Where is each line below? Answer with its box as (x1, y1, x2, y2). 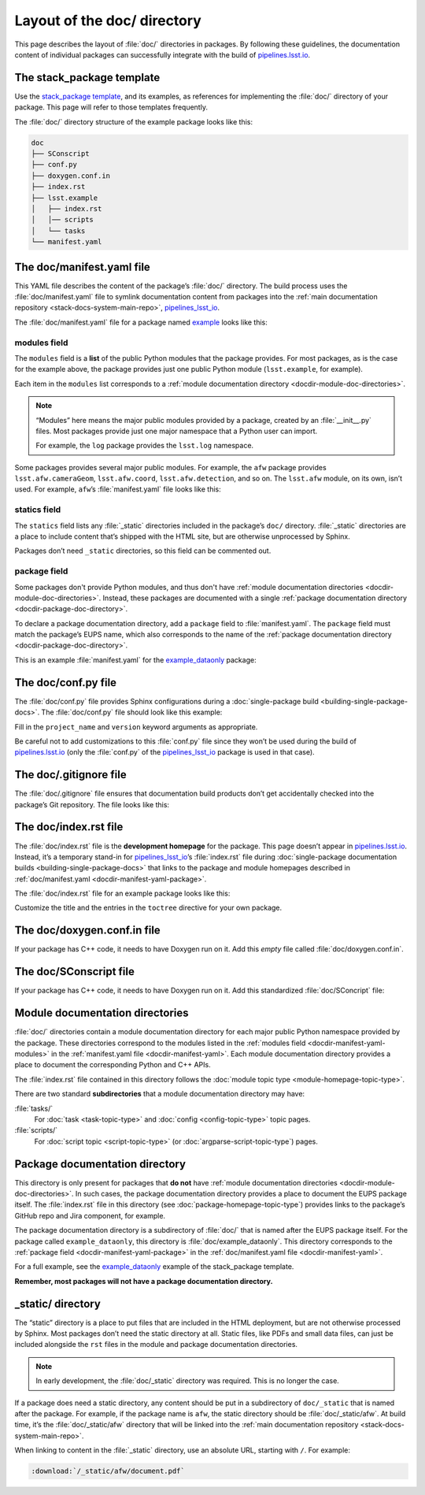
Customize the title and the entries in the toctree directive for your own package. (14, 903, 283, 913)
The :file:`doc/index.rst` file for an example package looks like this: (14, 888, 231, 898)
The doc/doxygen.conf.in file (14, 924, 161, 937)
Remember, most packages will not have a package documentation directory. (14, 1276, 273, 1285)
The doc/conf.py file (14, 676, 117, 689)
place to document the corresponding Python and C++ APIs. (14, 1060, 212, 1070)
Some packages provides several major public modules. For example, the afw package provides (14, 462, 327, 472)
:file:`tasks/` (14, 1104, 54, 1113)
